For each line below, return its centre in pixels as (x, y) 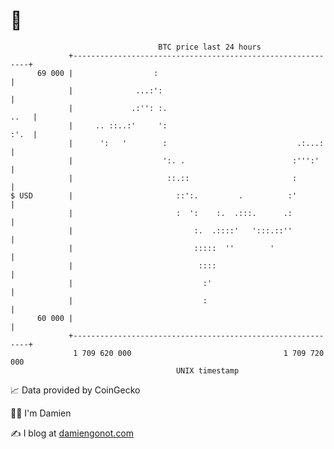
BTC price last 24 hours (210, 47)
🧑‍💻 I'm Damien (41, 413)
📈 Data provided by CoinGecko (75, 390)
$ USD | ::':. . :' (154, 195)
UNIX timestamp (207, 370)
